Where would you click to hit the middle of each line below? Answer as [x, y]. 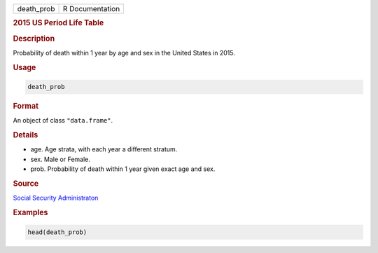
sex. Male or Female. [61, 159]
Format [26, 107]
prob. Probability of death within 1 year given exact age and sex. [123, 169]
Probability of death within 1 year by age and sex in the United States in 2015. [124, 53]
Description [34, 39]
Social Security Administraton [56, 198]
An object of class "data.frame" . [63, 121]
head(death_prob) [57, 232]
